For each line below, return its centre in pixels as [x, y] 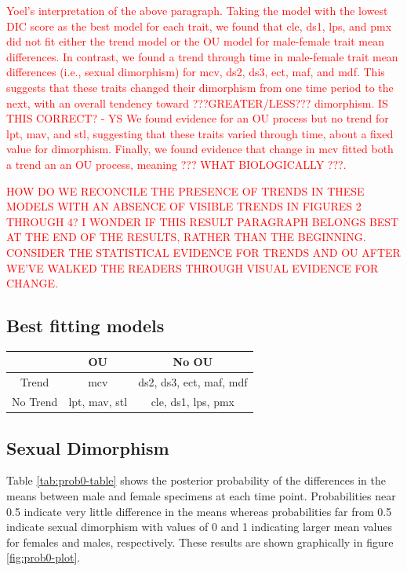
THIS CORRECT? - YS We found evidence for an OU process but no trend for [198, 118]
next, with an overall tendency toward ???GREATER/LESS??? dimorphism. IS [197, 102]
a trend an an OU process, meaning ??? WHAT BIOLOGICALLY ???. [176, 164]
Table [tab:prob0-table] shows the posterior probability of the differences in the [196, 480]
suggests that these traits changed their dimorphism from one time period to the [200, 87]
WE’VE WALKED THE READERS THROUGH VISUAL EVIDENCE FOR [193, 267]
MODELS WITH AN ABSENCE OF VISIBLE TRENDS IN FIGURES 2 [184, 206]
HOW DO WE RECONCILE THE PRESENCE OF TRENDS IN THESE [185, 190]
